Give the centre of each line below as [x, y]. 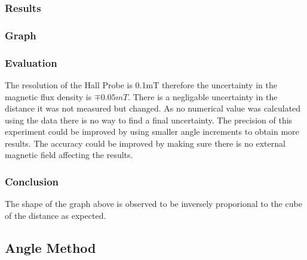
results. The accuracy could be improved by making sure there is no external [145, 143]
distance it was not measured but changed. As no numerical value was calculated [153, 108]
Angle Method [50, 247]
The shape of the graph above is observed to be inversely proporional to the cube [153, 204]
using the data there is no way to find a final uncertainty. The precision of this [149, 120]
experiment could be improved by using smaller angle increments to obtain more [152, 131]
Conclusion [32, 181]
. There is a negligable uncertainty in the [203, 96]
